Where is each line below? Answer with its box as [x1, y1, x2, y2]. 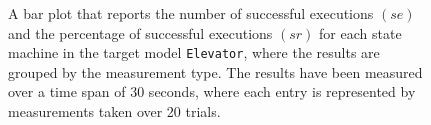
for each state [319, 22, 402, 43]
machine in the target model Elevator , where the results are [8, 42, 380, 63]
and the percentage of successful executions [8, 22, 273, 43]
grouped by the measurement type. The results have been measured [8, 61, 423, 82]
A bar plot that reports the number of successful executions [8, 3, 374, 23]
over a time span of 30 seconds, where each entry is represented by [8, 81, 416, 102]
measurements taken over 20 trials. [8, 101, 221, 122]
